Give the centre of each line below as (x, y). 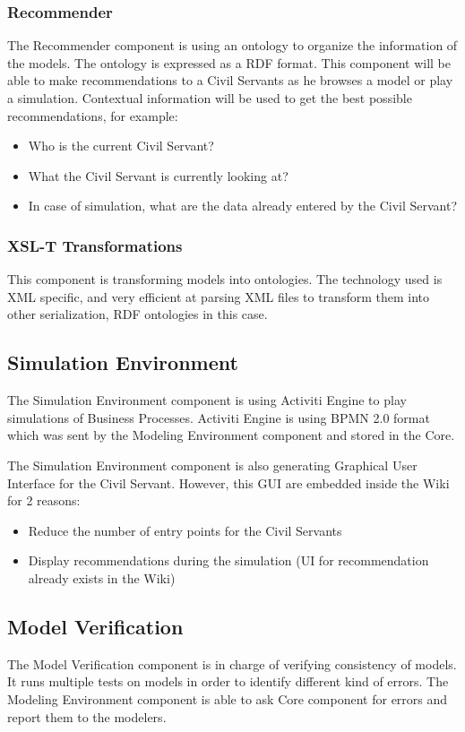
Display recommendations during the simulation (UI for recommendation (228, 560)
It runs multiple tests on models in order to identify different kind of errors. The (228, 681)
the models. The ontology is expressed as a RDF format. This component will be (229, 62)
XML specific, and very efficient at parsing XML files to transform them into (219, 296)
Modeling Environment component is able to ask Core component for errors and (228, 698)
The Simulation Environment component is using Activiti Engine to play (207, 400)
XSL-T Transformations (95, 245)
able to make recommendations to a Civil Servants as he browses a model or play (230, 80)
